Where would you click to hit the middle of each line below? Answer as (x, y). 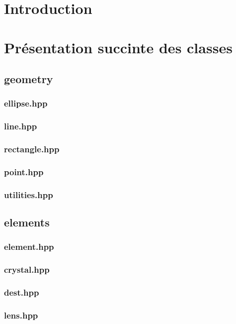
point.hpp (24, 171)
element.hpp (29, 247)
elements (27, 222)
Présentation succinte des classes (118, 47)
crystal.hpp (27, 270)
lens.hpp (21, 315)
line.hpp (21, 126)
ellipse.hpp (26, 103)
